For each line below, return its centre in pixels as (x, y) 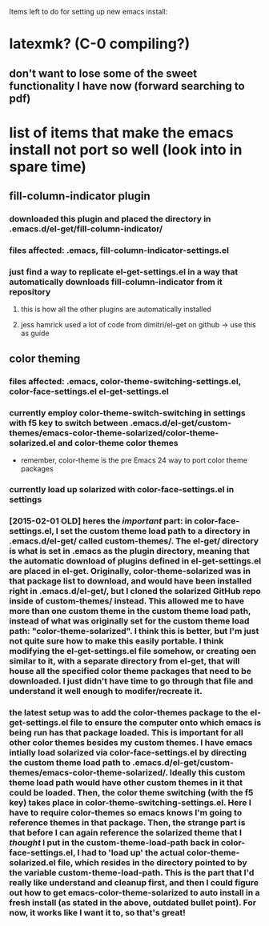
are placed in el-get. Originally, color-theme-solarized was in (130, 571)
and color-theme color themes (118, 443)
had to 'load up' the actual (133, 852)
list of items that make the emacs (122, 132)
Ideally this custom (207, 772)
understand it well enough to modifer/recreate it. (106, 691)
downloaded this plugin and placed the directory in (110, 219)
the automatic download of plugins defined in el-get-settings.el (135, 561)
